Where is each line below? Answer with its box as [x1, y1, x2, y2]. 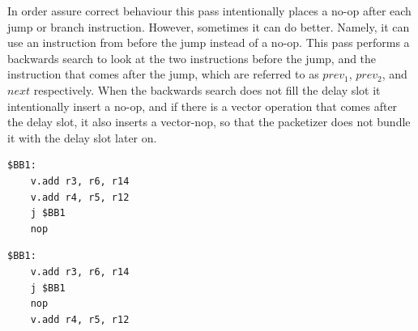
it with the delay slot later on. [7, 129, 157, 146]
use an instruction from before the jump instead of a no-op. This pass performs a [7, 34, 410, 51]
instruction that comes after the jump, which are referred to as [7, 66, 319, 83]
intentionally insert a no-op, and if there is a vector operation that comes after [7, 97, 398, 114]
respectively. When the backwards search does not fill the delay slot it [33, 81, 381, 98]
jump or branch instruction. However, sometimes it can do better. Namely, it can [7, 18, 410, 35]
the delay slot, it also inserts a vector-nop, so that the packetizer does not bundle [7, 113, 411, 130]
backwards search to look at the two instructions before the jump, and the [7, 49, 377, 66]
